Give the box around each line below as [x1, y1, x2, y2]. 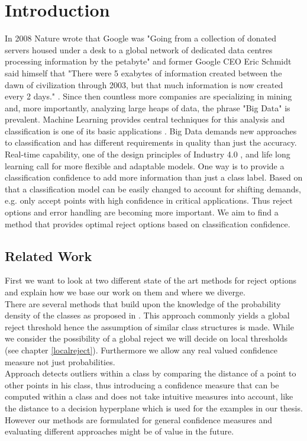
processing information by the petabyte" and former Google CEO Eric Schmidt [5, 55, 292, 67]
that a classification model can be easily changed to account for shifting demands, [5, 182, 301, 195]
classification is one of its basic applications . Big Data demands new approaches [5, 124, 297, 137]
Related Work [5, 246, 92, 265]
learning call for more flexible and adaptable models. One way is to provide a [5, 159, 285, 172]
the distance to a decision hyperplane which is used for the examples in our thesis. [5, 401, 303, 414]
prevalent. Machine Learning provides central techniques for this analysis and [5, 113, 285, 125]
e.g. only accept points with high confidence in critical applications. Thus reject [5, 194, 293, 207]
